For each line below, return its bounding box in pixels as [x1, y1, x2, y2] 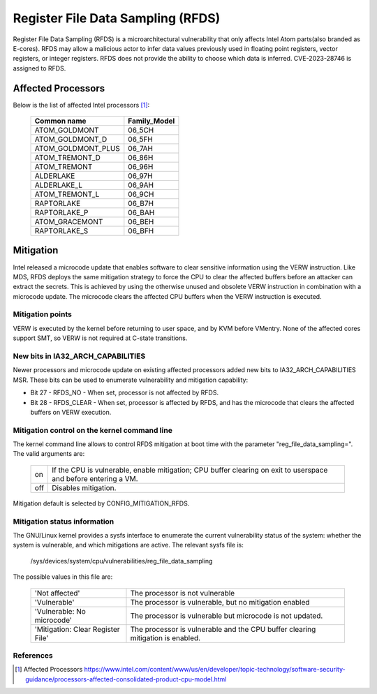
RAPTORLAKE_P [34, 208, 89, 218]
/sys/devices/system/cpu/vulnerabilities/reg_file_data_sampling [30, 556, 213, 565]
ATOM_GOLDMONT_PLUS [34, 144, 120, 154]
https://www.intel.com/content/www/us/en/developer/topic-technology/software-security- [84, 665, 346, 674]
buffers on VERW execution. [30, 408, 112, 416]
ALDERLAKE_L [34, 180, 83, 190]
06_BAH [128, 208, 155, 218]
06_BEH [128, 217, 154, 227]
